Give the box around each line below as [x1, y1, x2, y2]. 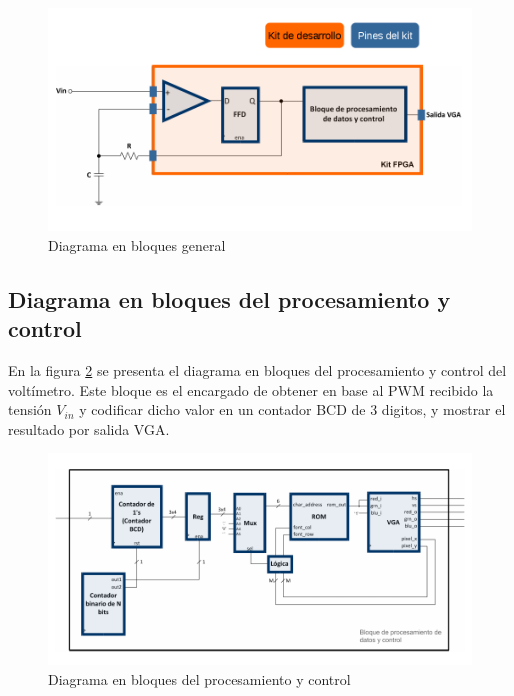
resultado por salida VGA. [8, 418, 170, 439]
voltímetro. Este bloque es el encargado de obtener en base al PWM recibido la [8, 379, 494, 400]
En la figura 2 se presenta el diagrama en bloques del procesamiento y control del [8, 359, 507, 380]
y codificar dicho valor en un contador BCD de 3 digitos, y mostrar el [79, 399, 506, 420]
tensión [8, 399, 52, 420]
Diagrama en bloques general [48, 234, 226, 255]
